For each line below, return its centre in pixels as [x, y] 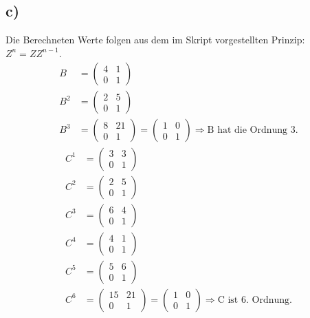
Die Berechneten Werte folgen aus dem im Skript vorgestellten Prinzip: [155, 40]
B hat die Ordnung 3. [253, 130]
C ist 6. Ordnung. [255, 300]
